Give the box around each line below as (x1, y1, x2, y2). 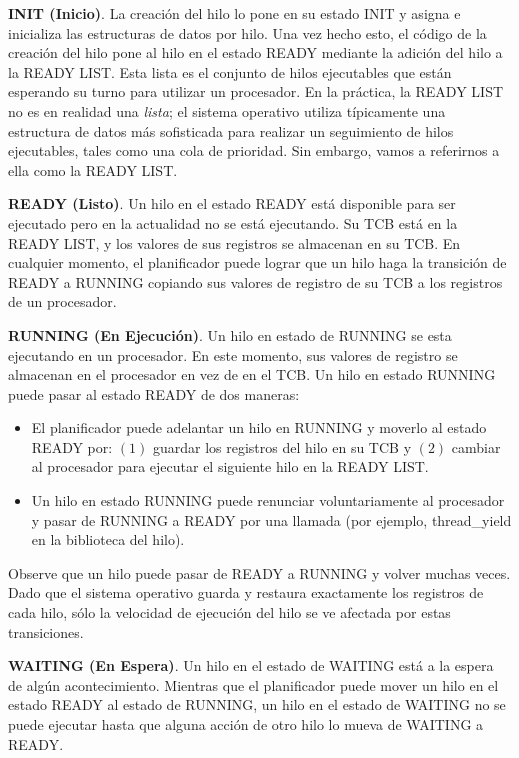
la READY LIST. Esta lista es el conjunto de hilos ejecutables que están (8, 61, 452, 82)
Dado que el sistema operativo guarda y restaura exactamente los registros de (8, 582, 484, 603)
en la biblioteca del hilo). (31, 529, 185, 550)
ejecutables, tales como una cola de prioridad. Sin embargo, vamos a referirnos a (8, 140, 500, 161)
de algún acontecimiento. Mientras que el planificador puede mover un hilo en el (8, 674, 499, 695)
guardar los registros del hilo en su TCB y (152, 436, 412, 457)
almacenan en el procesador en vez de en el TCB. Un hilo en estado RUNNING (8, 364, 496, 385)
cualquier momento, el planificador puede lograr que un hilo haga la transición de (8, 252, 507, 273)
